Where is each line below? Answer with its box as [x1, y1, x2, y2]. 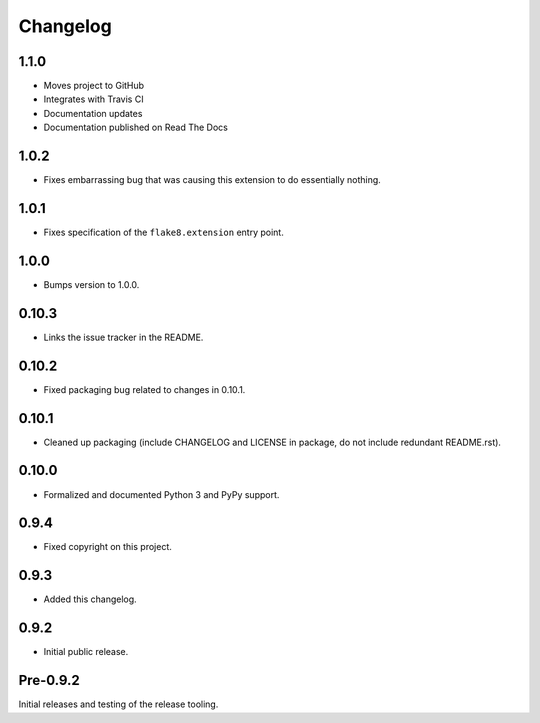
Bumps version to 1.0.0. [43, 278, 140, 290]
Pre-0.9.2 [18, 672, 80, 689]
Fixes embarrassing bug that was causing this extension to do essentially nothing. [43, 174, 382, 186]
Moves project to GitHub [43, 80, 145, 92]
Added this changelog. [43, 593, 137, 605]
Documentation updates [43, 107, 143, 119]
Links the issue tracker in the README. [43, 331, 204, 343]
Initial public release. [43, 646, 129, 658]
